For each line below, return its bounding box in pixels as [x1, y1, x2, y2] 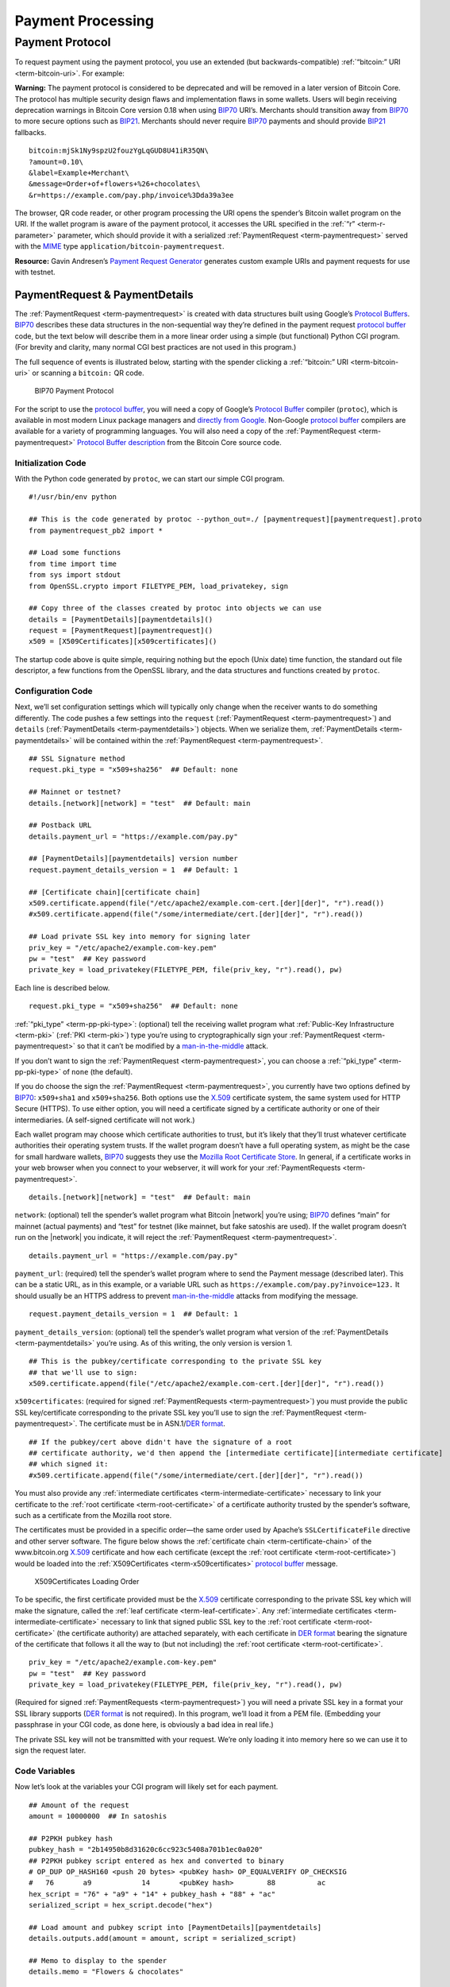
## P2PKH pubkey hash [29, 1834, 113, 1843]
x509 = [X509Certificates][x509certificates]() [29, 637, 217, 646]
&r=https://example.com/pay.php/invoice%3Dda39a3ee [29, 191, 234, 199]
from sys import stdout [29, 571, 121, 579]
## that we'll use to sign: [29, 1368, 138, 1377]
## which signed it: [29, 1459, 109, 1469]
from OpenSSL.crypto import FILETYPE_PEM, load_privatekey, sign [29, 581, 289, 591]
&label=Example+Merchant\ [29, 168, 130, 177]
